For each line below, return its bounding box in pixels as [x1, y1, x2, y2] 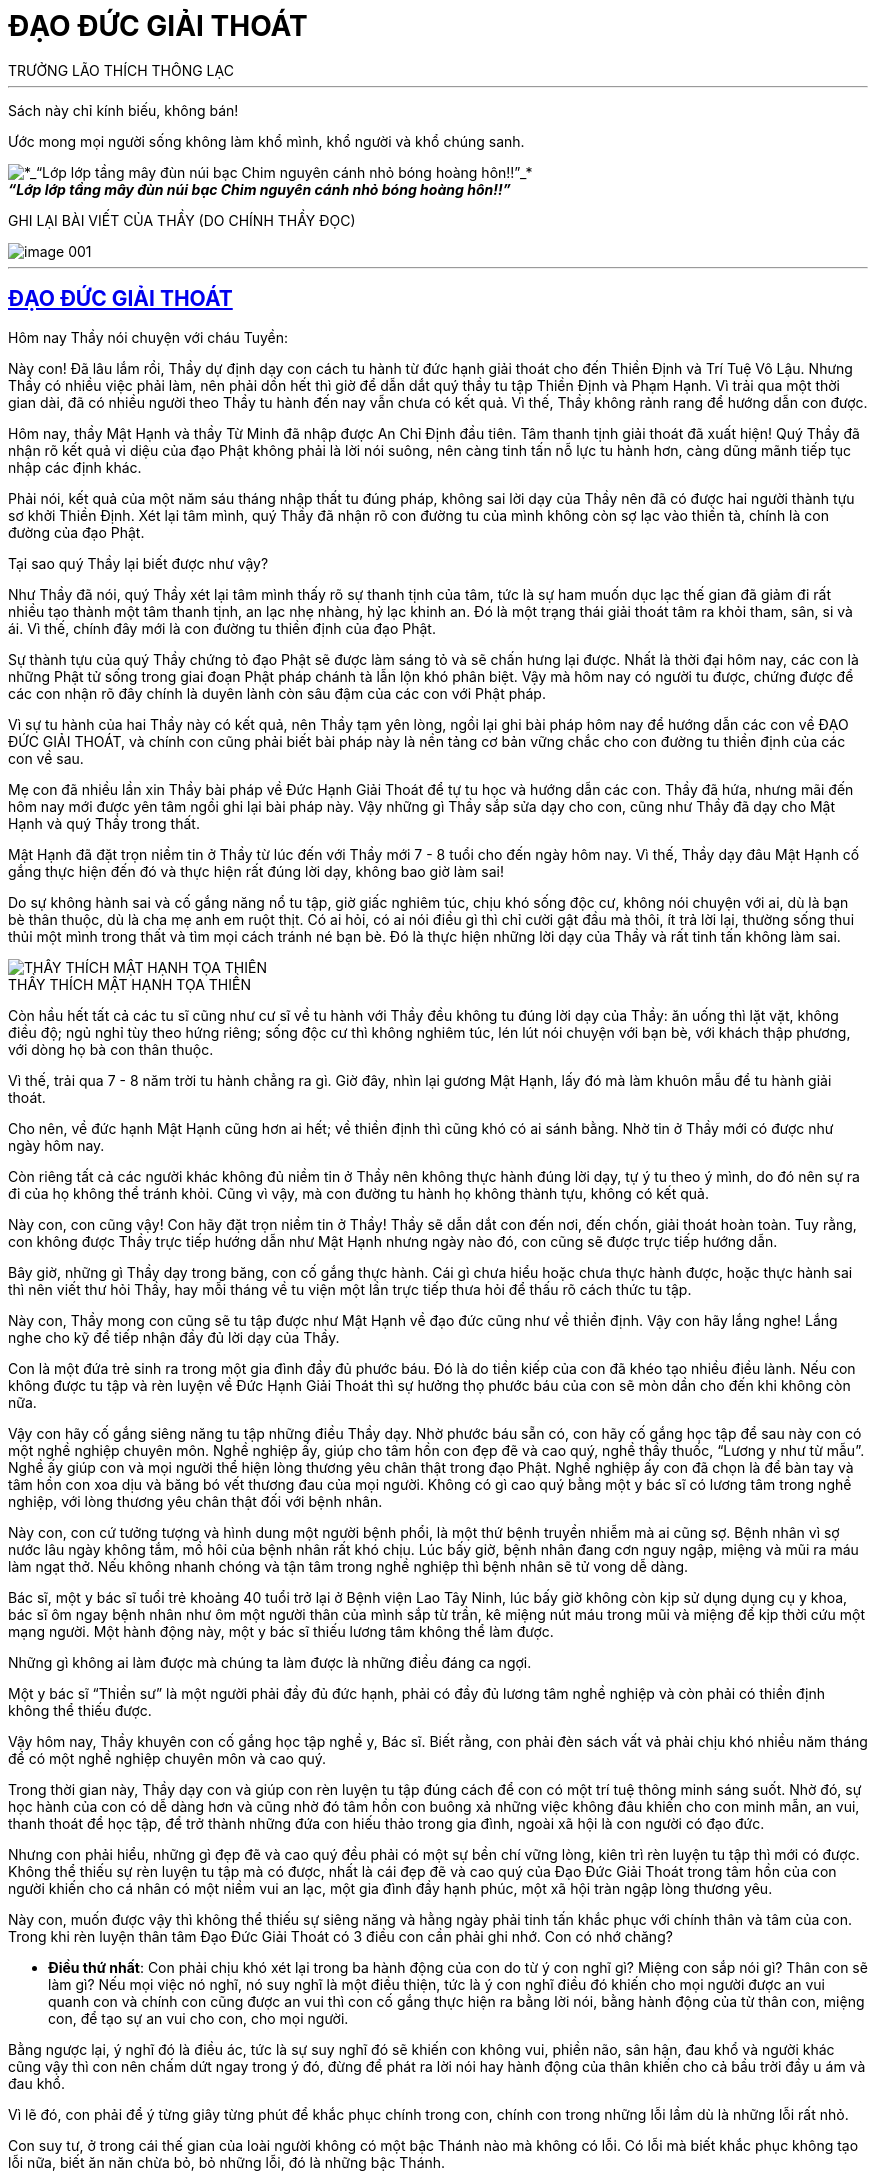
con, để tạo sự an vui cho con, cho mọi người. [48, 2009, 349, 2027]
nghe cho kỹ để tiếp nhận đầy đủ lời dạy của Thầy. [8, 1328, 340, 1346]
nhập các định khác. [8, 458, 142, 476]
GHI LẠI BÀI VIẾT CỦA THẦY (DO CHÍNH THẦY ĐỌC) [8, 211, 356, 229]
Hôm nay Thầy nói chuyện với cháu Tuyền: [8, 328, 288, 346]
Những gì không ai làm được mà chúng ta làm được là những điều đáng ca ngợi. [8, 1653, 532, 1671]
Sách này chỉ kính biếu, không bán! [8, 101, 239, 119]
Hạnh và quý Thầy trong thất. [8, 814, 200, 832]
